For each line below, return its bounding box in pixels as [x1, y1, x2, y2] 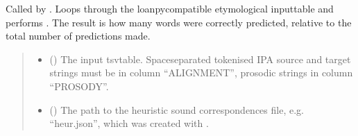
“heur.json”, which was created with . [49, 116, 209, 130]
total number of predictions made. [6, 28, 151, 43]
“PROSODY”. [49, 78, 109, 93]
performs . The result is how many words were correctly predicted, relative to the [6, 15, 352, 29]
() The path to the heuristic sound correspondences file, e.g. [49, 102, 304, 117]
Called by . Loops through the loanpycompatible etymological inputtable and [6, 1, 334, 15]
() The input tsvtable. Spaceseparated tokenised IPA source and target [49, 51, 351, 66]
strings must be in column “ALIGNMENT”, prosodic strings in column [49, 65, 353, 80]
